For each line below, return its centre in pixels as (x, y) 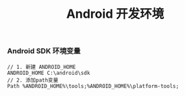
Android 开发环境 (115, 14)
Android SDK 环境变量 (44, 51)
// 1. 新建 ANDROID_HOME (41, 67)
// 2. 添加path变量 (33, 80)
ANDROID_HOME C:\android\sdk (49, 73)
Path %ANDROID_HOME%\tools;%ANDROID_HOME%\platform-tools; (93, 86)
